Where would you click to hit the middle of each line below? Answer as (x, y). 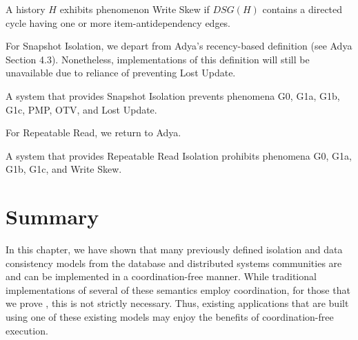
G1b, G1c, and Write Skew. (64, 169)
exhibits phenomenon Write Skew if (135, 9)
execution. (27, 330)
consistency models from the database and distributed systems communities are (174, 263)
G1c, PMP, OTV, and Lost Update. (81, 109)
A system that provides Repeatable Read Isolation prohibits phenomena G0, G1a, (179, 155)
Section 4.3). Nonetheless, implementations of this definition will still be (158, 59)
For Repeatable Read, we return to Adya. (93, 132)
